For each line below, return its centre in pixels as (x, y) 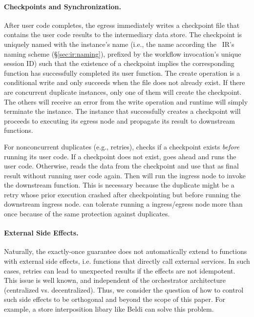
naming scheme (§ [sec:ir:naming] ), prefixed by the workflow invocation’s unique (123, 53)
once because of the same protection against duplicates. (87, 214)
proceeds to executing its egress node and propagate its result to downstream (119, 120)
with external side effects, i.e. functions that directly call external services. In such (127, 261)
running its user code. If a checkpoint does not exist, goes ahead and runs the (120, 156)
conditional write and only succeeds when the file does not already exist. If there (125, 82)
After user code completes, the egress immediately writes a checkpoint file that (122, 25)
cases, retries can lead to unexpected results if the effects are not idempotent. (120, 270)
